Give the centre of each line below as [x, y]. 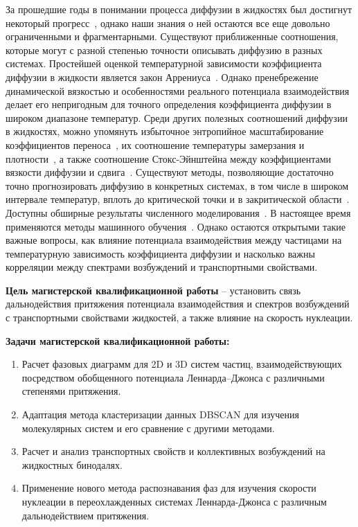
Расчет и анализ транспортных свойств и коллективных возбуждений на [173, 451]
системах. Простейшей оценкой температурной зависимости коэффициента [164, 63]
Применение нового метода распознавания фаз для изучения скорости [169, 488]
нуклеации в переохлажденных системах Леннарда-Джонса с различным [174, 501]
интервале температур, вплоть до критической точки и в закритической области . [178, 199]
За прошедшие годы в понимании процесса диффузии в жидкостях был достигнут [179, 9]
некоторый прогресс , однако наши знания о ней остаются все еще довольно [168, 23]
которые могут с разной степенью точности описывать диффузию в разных [164, 50]
